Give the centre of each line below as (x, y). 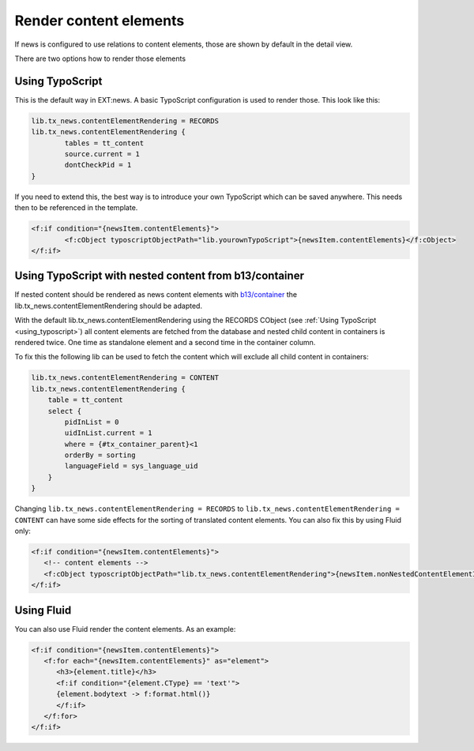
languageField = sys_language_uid (131, 466)
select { (65, 411)
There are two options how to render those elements (100, 58)
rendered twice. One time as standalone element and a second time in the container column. (165, 342)
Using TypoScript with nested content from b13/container (159, 276)
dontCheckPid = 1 (98, 165)
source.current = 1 (102, 154)
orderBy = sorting (100, 455)
